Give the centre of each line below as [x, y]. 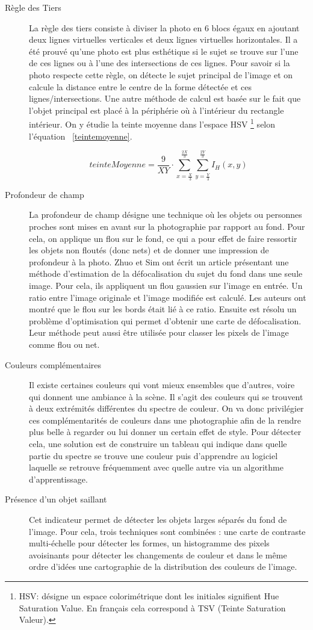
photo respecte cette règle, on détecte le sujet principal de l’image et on [161, 74]
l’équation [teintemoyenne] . [81, 136]
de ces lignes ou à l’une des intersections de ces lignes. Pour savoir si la [160, 63]
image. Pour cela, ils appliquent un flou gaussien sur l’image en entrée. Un [166, 285]
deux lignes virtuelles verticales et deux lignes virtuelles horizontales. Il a [163, 39]
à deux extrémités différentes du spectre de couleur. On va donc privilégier [166, 408]
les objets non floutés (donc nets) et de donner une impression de [149, 250]
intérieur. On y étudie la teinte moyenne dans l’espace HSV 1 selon [152, 123]
